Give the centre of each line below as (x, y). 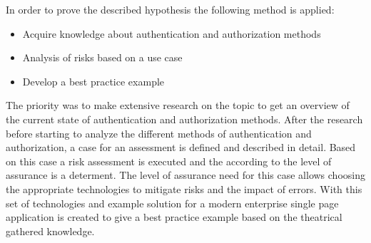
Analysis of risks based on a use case (102, 57)
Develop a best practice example (93, 81)
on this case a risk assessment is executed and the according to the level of (169, 161)
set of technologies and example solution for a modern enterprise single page (172, 203)
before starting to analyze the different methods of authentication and (159, 133)
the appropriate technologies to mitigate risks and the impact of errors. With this (184, 188)
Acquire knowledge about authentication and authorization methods (172, 33)
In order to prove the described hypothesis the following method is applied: (170, 9)
